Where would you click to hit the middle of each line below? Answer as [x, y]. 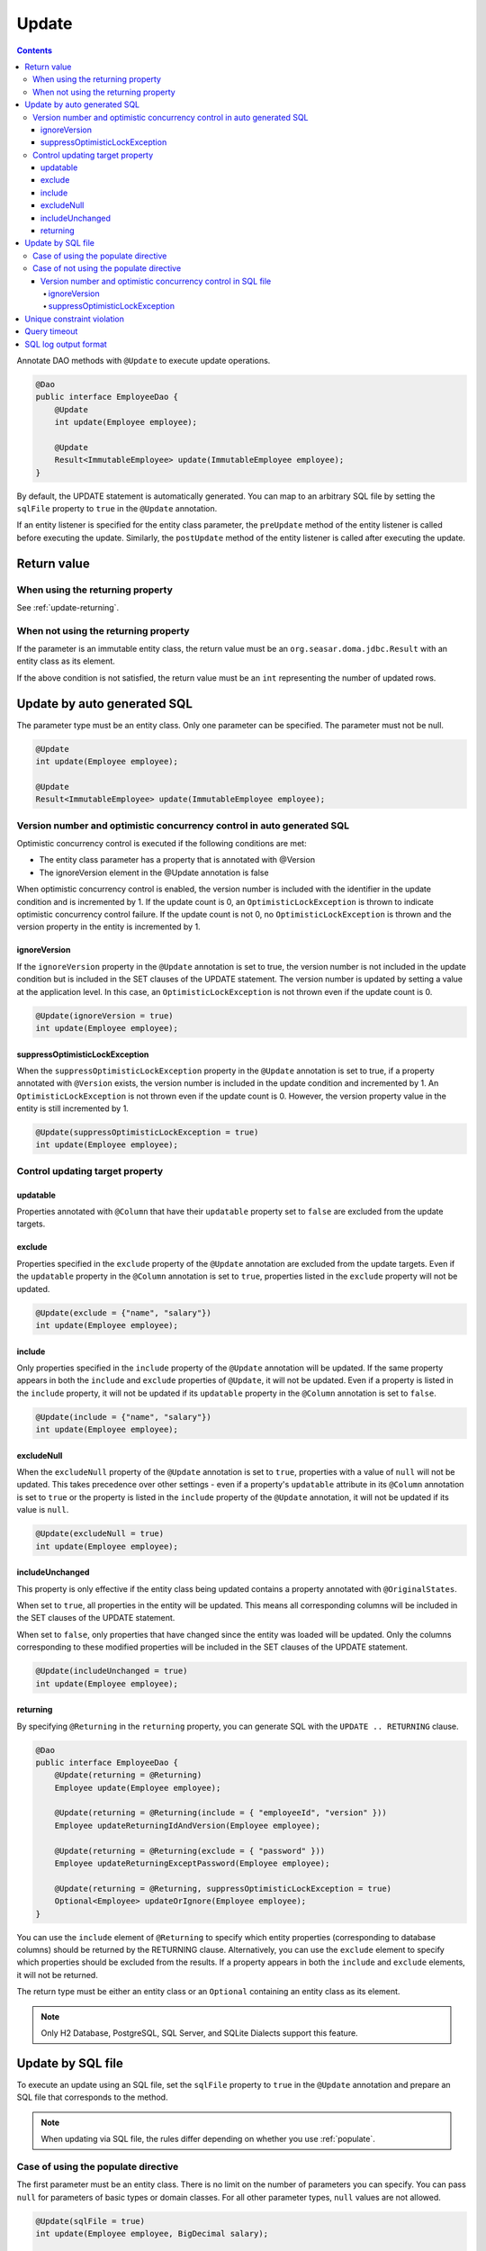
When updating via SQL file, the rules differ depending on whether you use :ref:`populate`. [208, 2139]
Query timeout [51, 331]
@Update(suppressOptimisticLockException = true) [147, 1133]
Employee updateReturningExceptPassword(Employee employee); [192, 1863]
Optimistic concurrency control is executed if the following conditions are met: [162, 844]
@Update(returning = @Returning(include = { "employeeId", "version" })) [220, 1813]
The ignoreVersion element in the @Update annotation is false [154, 872]
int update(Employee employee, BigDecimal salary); [152, 2233]
